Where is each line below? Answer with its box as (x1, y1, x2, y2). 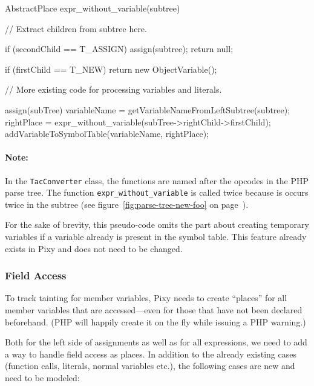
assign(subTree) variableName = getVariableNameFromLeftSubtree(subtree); (5, 103, 290, 116)
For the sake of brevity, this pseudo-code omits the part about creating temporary (5, 218, 309, 231)
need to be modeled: (5, 371, 80, 384)
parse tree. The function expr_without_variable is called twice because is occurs (5, 186, 309, 199)
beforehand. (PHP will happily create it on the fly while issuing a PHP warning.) (5, 315, 306, 328)
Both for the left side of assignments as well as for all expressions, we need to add (5, 336, 307, 348)
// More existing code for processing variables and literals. (5, 83, 222, 96)
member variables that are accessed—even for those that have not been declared (5, 304, 303, 316)
